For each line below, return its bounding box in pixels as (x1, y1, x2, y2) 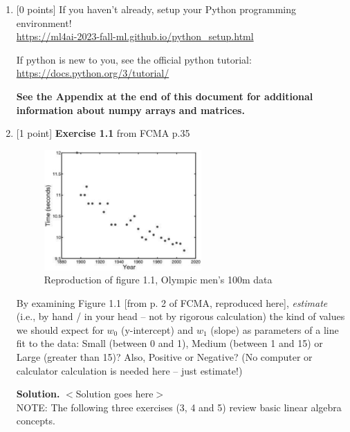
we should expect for (16, 322, 104, 337)
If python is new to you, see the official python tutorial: (16, 52, 252, 66)
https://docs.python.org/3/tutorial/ (16, 66, 169, 80)
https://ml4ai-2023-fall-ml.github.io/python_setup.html (16, 29, 254, 44)
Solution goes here (75, 386, 154, 401)
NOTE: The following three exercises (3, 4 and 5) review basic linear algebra (16, 400, 342, 414)
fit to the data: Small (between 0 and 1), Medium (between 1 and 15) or (16, 336, 323, 350)
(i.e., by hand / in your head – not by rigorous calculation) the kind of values (16, 309, 345, 323)
